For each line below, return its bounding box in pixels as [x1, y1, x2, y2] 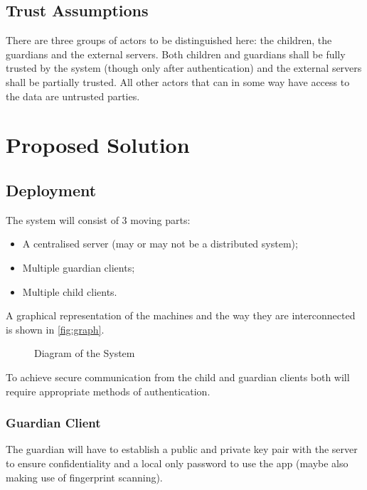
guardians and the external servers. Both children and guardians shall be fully [6, 46, 346, 61]
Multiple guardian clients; [22, 260, 135, 275]
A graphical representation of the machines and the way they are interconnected [6, 308, 356, 323]
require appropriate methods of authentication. [6, 383, 211, 398]
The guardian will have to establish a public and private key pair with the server [6, 442, 358, 457]
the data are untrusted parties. [6, 88, 140, 103]
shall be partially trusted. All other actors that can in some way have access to [6, 74, 350, 89]
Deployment [6, 179, 97, 201]
